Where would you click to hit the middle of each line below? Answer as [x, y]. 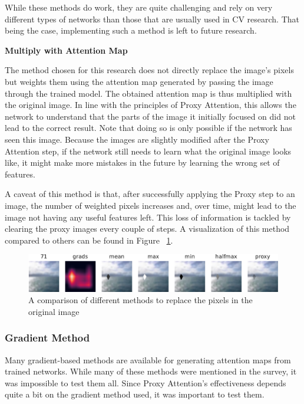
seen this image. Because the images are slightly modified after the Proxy [137, 139]
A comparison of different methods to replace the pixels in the [141, 300]
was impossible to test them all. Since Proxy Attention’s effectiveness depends [146, 382]
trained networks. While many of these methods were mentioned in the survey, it [151, 371]
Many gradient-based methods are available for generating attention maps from [148, 359]
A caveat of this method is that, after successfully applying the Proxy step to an [150, 194]
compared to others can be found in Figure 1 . [89, 240]
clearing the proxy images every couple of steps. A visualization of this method [147, 229]
